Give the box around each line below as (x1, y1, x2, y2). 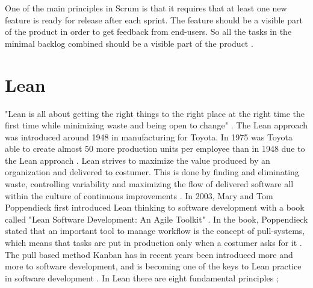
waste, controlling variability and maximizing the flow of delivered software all (5, 178, 294, 190)
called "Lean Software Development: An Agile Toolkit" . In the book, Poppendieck (5, 212, 308, 225)
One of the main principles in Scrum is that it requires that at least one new (5, 2, 287, 14)
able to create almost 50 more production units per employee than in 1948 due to (5, 142, 305, 155)
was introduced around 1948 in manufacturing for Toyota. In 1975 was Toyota (5, 130, 293, 143)
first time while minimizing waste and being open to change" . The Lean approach (5, 119, 308, 131)
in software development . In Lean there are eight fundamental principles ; (5, 271, 279, 284)
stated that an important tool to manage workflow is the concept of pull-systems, (5, 224, 305, 237)
